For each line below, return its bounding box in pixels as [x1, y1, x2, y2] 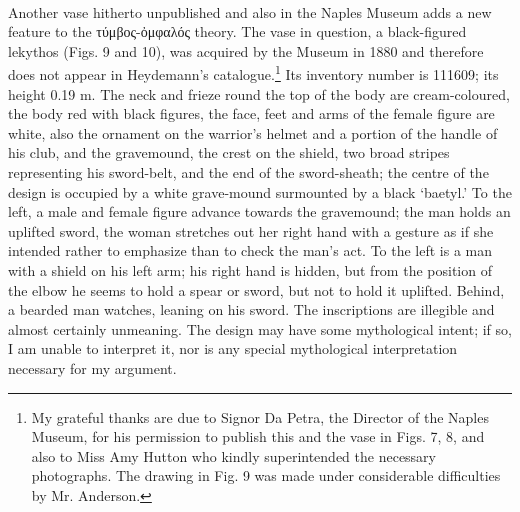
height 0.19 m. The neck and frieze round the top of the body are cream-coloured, [8, 83, 510, 104]
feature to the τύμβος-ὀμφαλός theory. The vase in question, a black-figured [8, 21, 467, 42]
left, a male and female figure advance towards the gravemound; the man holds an [8, 201, 511, 222]
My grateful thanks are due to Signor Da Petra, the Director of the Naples [31, 406, 489, 427]
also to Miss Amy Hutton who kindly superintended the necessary [31, 445, 437, 466]
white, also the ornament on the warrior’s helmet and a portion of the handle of [8, 122, 498, 143]
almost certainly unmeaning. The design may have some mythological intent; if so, [8, 318, 512, 339]
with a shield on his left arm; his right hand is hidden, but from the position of [8, 259, 492, 280]
